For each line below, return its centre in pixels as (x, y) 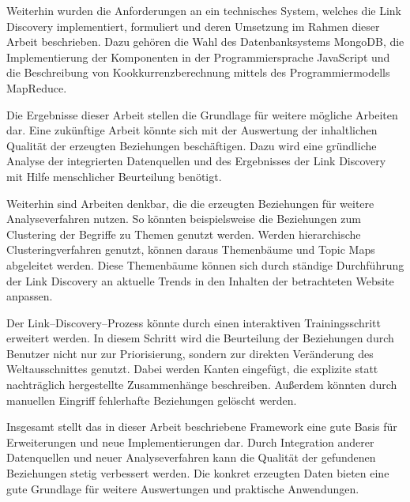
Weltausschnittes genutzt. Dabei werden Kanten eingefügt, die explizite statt (192, 369)
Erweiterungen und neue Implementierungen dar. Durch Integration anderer (190, 442)
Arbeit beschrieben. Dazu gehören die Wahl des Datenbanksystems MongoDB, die (205, 42)
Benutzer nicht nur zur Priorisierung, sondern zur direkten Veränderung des (190, 353)
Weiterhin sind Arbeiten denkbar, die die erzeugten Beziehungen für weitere (190, 203)
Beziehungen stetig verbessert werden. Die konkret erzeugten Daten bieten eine (198, 473)
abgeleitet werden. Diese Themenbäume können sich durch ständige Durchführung (205, 264)
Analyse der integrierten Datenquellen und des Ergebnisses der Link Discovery (196, 161)
